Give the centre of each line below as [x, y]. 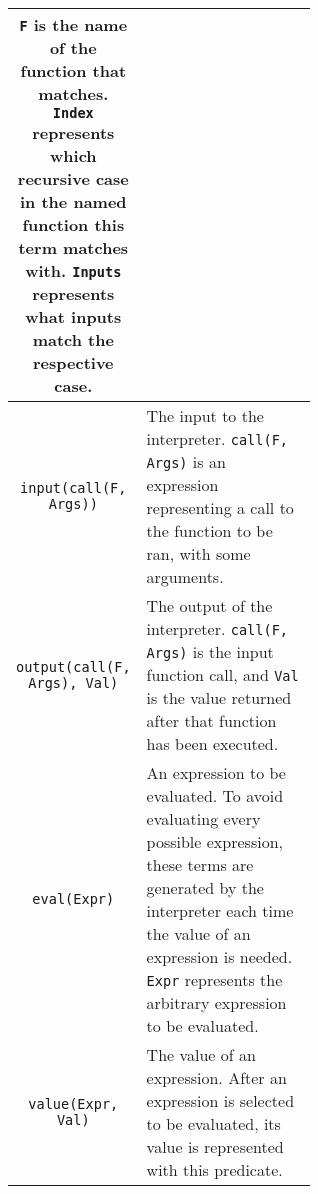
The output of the [209, 605]
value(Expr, [73, 1104]
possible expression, [214, 841]
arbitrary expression [216, 1002]
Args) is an [186, 461]
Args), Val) [73, 682]
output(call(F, [73, 666]
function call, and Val [222, 674]
